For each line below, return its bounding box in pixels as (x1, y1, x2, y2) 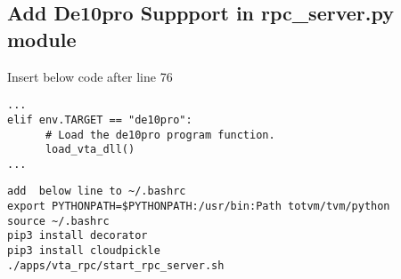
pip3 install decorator (7, 229, 148, 243)
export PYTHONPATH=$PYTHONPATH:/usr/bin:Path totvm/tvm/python (7, 200, 390, 213)
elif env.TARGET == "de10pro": (7, 113, 192, 126)
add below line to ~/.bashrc (7, 185, 186, 198)
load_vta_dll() (45, 143, 135, 156)
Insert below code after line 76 (7, 67, 173, 85)
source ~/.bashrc (7, 214, 110, 227)
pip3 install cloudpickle (7, 244, 160, 258)
